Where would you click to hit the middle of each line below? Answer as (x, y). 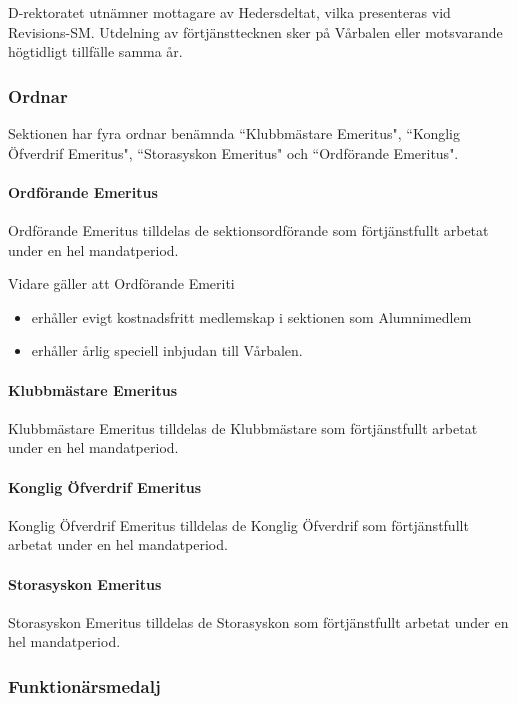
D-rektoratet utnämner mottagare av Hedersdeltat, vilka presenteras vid (229, 12)
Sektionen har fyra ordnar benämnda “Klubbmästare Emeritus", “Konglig (234, 133)
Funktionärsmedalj (84, 685)
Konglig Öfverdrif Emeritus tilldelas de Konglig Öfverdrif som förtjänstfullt (238, 524)
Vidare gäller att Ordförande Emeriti (121, 283)
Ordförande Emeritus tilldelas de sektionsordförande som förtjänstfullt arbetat (248, 229)
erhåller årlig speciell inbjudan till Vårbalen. (167, 350)
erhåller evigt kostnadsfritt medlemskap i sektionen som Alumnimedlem (251, 316)
